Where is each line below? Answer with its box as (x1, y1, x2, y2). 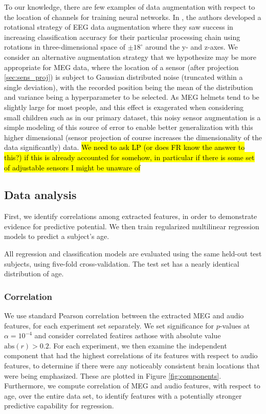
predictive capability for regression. (4, 400, 114, 411)
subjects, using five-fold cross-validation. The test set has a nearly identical (4, 258, 239, 269)
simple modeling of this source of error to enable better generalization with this (4, 122, 253, 133)
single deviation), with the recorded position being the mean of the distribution (4, 81, 253, 92)
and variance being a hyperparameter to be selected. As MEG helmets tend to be (4, 92, 259, 102)
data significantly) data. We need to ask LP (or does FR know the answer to (4, 142, 245, 152)
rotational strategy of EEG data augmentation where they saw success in (4, 21, 233, 32)
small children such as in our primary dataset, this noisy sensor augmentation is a (4, 112, 261, 122)
